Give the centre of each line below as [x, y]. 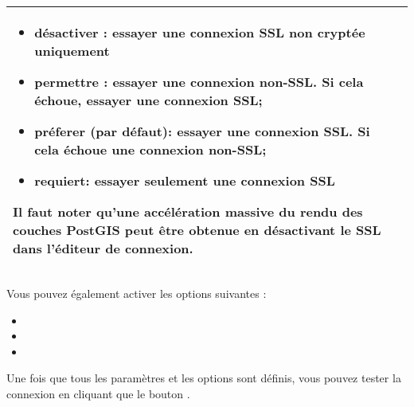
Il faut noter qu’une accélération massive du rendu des [188, 211]
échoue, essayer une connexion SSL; [148, 100]
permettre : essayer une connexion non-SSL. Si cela [199, 82]
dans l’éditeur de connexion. [103, 248]
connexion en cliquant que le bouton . [98, 393]
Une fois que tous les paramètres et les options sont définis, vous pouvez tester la [204, 378]
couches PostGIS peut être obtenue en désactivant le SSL [197, 230]
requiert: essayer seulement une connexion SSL [185, 180]
